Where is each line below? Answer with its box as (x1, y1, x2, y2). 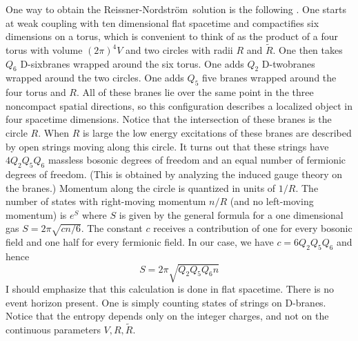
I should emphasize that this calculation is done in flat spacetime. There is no (6, 282, 335, 296)
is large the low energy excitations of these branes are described (82, 125, 352, 139)
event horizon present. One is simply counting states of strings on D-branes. (6, 295, 326, 309)
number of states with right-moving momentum (6, 194, 206, 208)
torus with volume (6, 43, 83, 57)
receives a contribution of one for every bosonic (153, 221, 352, 235)
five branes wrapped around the (201, 70, 337, 85)
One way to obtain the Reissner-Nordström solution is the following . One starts (6, 2, 346, 16)
